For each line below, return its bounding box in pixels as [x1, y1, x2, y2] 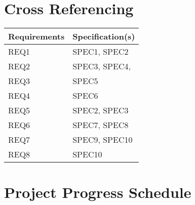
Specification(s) [72, 30, 135, 43]
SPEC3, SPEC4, [72, 60, 131, 72]
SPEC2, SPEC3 [72, 104, 129, 116]
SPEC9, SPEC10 [72, 134, 133, 146]
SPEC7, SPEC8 [72, 119, 129, 131]
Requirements [8, 30, 65, 43]
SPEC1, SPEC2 [72, 46, 129, 58]
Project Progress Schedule [4, 182, 191, 202]
